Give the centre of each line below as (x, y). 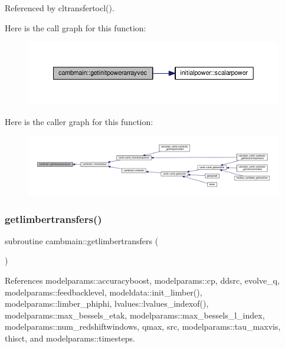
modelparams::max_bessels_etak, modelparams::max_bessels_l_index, (135, 315)
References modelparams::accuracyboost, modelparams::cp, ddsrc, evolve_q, (142, 280)
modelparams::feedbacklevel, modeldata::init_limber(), (104, 292)
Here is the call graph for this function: (76, 27)
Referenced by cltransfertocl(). (60, 8)
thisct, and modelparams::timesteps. (70, 338)
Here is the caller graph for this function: (79, 121)
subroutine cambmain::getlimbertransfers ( (82, 240)
